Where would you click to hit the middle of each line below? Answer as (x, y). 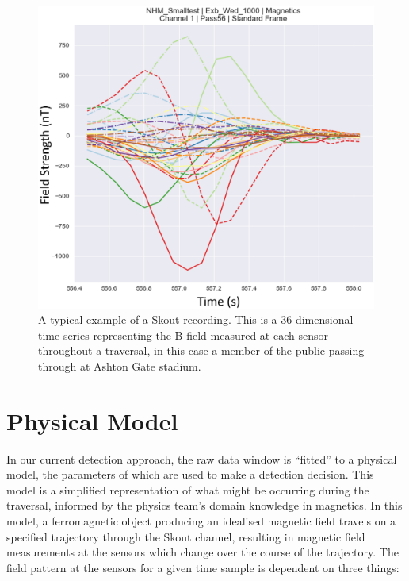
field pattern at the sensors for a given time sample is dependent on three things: (203, 567)
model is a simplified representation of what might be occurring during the (188, 489)
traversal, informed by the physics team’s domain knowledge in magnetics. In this (204, 505)
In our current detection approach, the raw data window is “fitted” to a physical (202, 458)
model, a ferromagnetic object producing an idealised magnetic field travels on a (201, 520)
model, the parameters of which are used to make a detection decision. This (190, 474)
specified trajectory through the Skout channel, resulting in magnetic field (186, 536)
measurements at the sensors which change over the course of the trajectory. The (203, 552)
